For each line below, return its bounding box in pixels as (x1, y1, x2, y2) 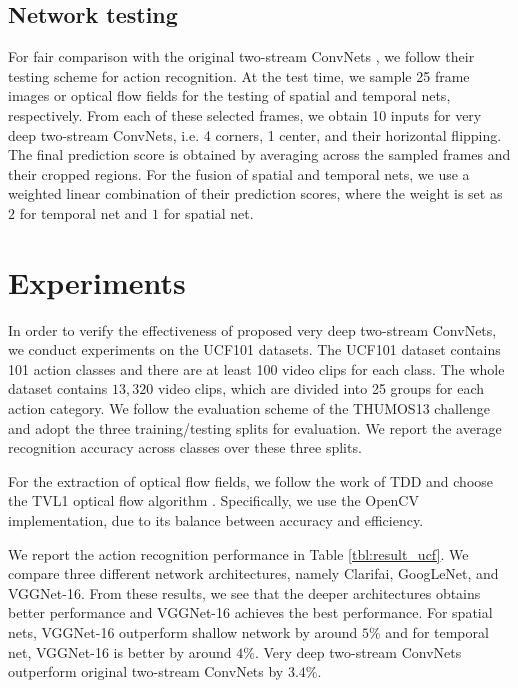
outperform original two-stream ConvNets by (8, 661, 284, 682)
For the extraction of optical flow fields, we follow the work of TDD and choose (8, 470, 494, 491)
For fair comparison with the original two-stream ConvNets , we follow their (8, 46, 475, 67)
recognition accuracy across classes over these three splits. (8, 437, 362, 458)
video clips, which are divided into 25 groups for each (157, 378, 485, 399)
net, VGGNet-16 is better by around (8, 641, 232, 662)
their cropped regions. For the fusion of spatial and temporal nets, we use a (8, 163, 470, 184)
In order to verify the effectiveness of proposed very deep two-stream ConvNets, (8, 319, 497, 340)
